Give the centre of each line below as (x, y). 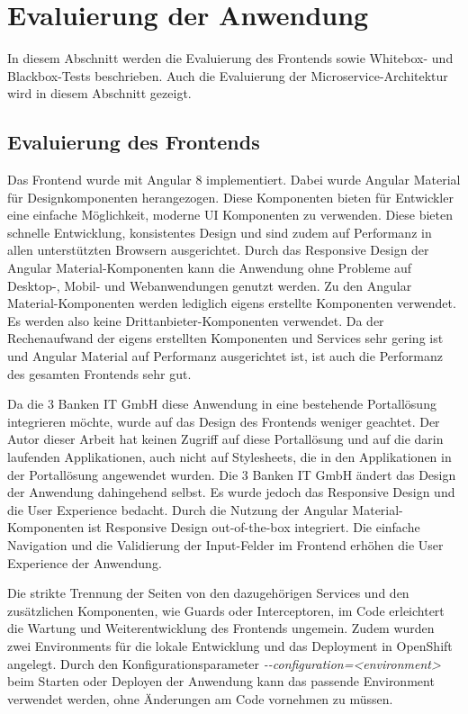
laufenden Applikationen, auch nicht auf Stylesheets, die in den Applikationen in (229, 457)
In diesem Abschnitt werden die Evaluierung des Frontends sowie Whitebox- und (230, 58)
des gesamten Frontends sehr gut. (99, 373)
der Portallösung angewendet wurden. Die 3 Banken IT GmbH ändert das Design (232, 474)
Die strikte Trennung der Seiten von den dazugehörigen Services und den (208, 593)
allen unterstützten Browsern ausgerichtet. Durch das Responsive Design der (218, 250)
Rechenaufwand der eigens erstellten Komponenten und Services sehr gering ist (225, 338)
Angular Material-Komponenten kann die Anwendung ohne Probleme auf (210, 268)
